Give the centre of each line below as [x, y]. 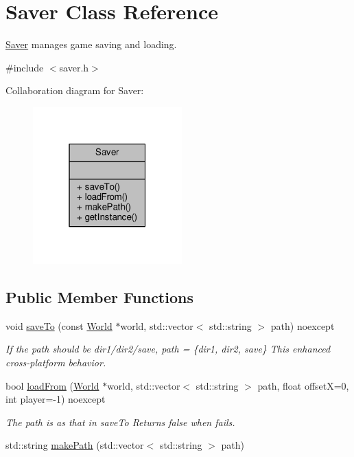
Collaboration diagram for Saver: [75, 90]
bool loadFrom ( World [52, 385]
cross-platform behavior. [56, 363]
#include [25, 67]
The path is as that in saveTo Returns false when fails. [120, 422]
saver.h [74, 67]
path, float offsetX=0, [303, 385]
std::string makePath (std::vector [75, 445]
